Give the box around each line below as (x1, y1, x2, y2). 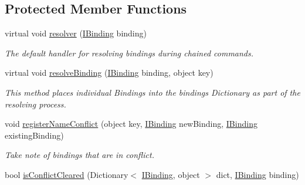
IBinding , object (141, 168, 200, 180)
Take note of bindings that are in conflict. (5, 149, 154, 161)
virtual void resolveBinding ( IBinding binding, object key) (5, 66, 213, 79)
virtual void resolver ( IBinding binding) (5, 27, 147, 39)
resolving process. (5, 97, 66, 110)
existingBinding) (5, 129, 64, 141)
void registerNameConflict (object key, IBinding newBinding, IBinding (5, 117, 257, 130)
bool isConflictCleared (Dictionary (5, 168, 128, 180)
